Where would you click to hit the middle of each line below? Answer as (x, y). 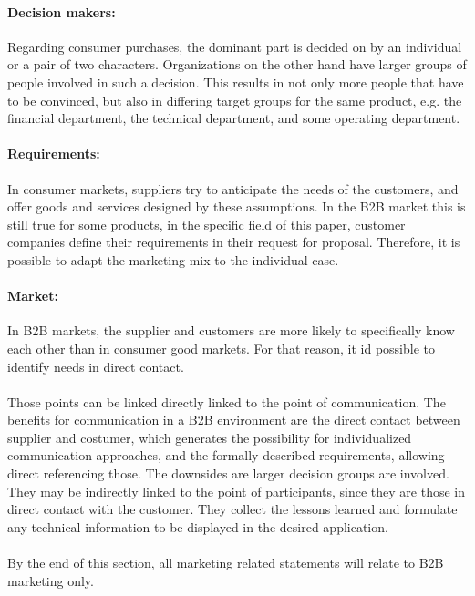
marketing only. (51, 580)
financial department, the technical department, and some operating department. (234, 118)
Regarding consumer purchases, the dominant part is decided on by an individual (235, 46)
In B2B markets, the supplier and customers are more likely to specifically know (231, 330)
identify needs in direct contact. (96, 366)
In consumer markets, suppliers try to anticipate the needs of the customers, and (233, 188)
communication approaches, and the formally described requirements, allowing (226, 455)
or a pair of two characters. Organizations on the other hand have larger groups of (237, 64)
